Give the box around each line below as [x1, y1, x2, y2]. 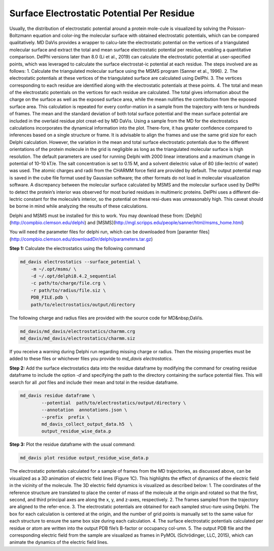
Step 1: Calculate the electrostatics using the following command [9, 246, 145, 252]
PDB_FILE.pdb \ [30, 295, 68, 300]
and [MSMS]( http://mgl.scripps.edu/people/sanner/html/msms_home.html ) [87, 220, 244, 226]
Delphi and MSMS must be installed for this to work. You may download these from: [9, 212, 185, 219]
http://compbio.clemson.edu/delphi [11, 220, 85, 226]
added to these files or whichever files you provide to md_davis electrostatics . [9, 356, 173, 362]
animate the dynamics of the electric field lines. [9, 539, 109, 545]
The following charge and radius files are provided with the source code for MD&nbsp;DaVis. [9, 315, 203, 321]
